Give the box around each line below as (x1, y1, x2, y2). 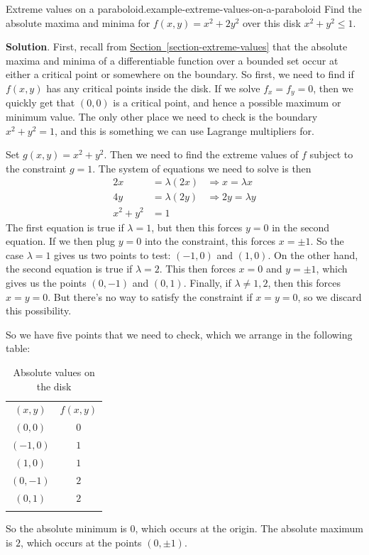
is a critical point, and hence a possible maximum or (113, 95, 341, 110)
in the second (272, 219, 330, 234)
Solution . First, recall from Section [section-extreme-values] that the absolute (6, 39, 348, 54)
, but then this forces (151, 219, 243, 234)
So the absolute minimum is (6, 520, 127, 535)
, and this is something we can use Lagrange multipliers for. (55, 123, 314, 138)
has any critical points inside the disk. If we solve (46, 80, 260, 95)
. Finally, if (183, 275, 231, 290)
